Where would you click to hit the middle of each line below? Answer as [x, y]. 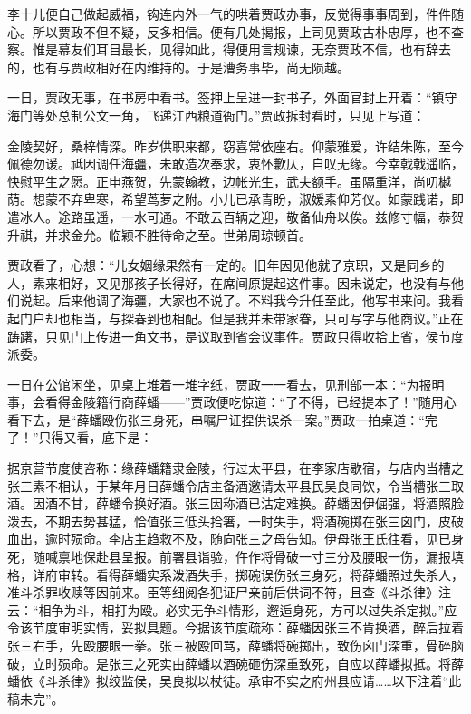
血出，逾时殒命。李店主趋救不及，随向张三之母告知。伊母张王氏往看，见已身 [235, 539]
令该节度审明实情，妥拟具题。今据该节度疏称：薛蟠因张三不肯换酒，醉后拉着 [235, 627]
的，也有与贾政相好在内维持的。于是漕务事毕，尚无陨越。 [178, 67]
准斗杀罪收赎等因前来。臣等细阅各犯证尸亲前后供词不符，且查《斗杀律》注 [229, 592]
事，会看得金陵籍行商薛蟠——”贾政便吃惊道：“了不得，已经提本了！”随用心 [232, 402]
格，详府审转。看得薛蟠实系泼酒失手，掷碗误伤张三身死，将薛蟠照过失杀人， [235, 574]
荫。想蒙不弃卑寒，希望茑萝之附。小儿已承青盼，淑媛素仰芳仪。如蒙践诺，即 [235, 199]
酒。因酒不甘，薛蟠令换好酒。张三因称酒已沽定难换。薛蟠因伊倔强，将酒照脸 [235, 503]
